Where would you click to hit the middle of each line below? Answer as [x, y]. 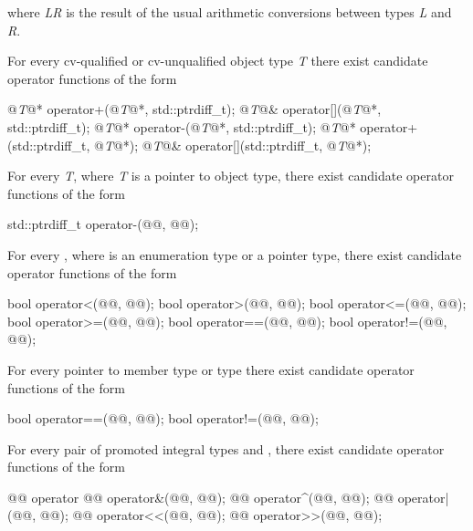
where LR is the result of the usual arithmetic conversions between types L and [230, 12]
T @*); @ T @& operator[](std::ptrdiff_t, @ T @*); [237, 145]
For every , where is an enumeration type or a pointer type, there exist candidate [235, 254]
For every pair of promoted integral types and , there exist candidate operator [226, 448]
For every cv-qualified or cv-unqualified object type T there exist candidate [218, 61]
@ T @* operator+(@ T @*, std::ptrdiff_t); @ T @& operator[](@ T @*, [194, 109]
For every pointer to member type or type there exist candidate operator [211, 369]
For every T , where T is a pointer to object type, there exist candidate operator [231, 176]
